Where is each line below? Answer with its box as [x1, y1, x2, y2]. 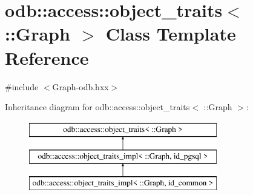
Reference [5, 45, 89, 70]
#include [5, 80, 39, 93]
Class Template [105, 21, 236, 46]
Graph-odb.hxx [52, 80, 109, 93]
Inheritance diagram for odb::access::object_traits [5, 101, 190, 113]
